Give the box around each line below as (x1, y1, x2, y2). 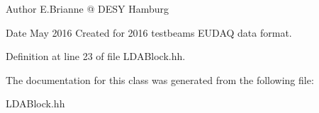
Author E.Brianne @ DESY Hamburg (6, 1, 169, 16)
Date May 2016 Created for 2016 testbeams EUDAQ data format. (6, 25, 292, 40)
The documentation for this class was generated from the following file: (6, 72, 314, 87)
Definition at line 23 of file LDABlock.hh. (6, 49, 186, 64)
